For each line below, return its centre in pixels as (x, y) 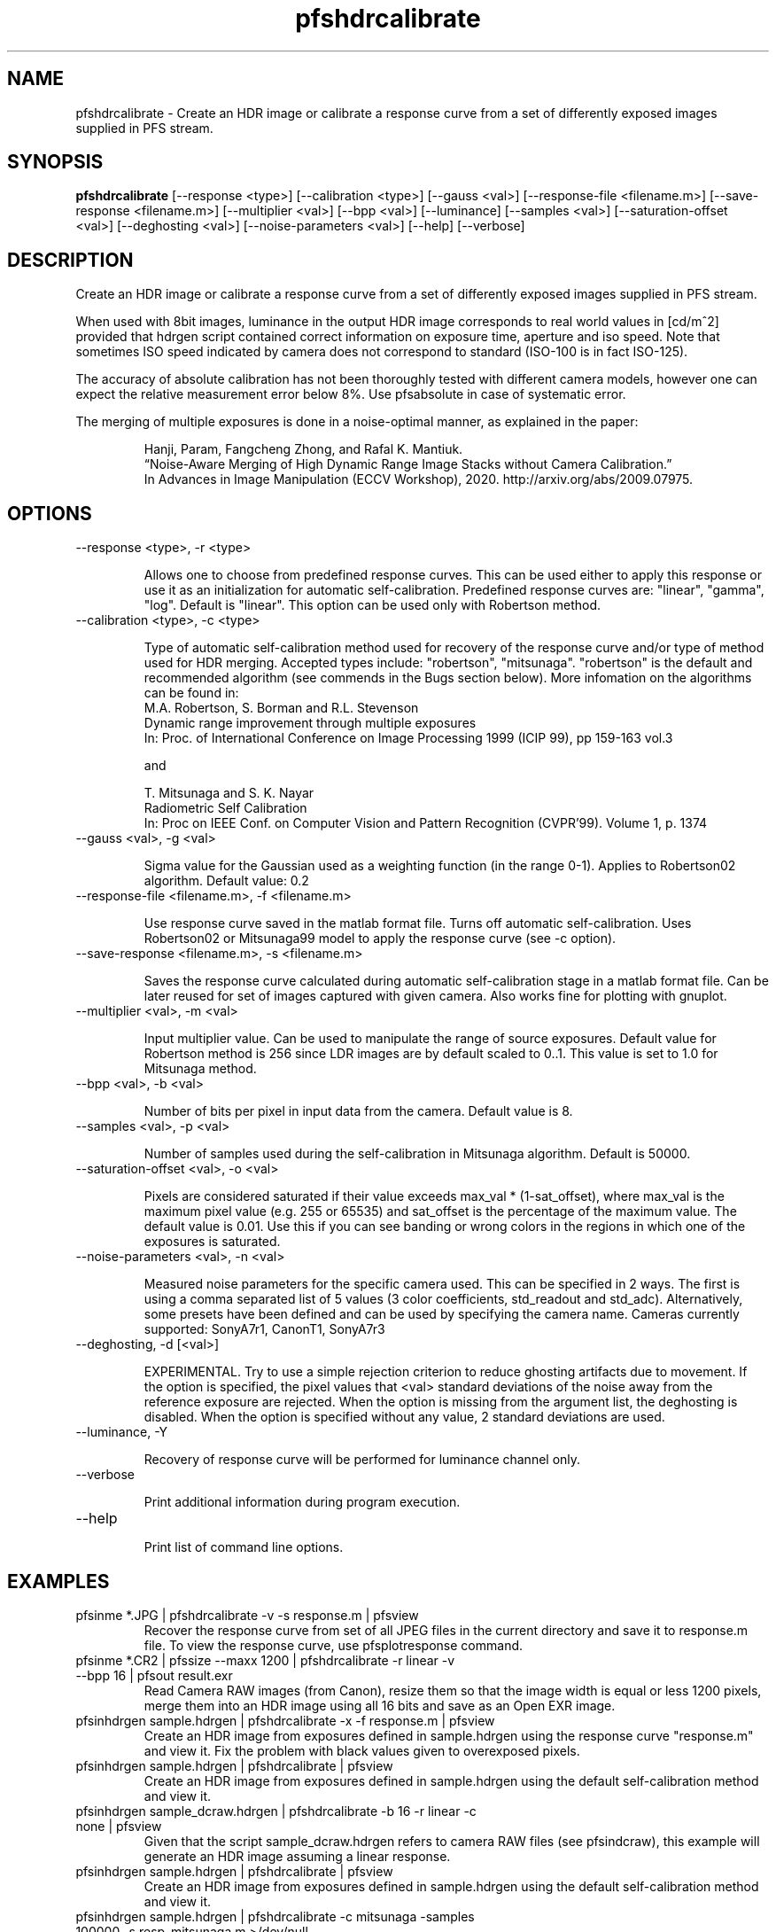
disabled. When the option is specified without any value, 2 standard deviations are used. (404, 1417)
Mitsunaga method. (200, 1069)
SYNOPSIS (55, 162)
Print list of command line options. (244, 1547)
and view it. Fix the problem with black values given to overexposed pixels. (362, 1750)
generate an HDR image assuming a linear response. (297, 1856)
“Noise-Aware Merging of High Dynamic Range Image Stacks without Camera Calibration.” (408, 464)
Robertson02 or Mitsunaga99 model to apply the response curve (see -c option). (380, 939)
